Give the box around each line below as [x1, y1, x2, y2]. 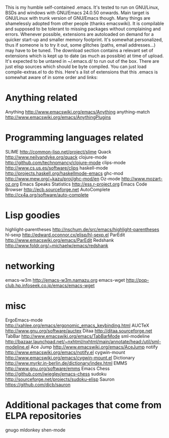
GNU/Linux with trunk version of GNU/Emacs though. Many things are [5, 15, 151, 21]
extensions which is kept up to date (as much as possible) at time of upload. [5, 53, 164, 59]
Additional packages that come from [5, 399, 162, 411]
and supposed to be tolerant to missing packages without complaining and [5, 26, 161, 32]
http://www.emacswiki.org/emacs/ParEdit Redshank [5, 237, 114, 243]
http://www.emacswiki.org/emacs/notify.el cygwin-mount [5, 349, 125, 355]
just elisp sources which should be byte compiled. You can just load [5, 63, 147, 69]
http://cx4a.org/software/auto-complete [5, 192, 89, 198]
